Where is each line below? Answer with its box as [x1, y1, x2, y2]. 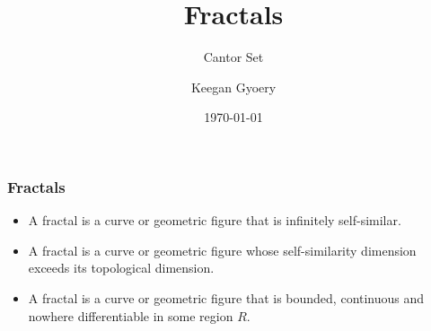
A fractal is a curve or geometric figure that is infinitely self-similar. [28, 211, 401, 230]
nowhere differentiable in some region [28, 306, 233, 325]
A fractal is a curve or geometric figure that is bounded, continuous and [28, 288, 425, 307]
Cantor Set [203, 48, 264, 66]
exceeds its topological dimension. [28, 258, 215, 277]
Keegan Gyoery [190, 77, 277, 96]
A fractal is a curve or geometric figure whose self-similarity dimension [28, 240, 417, 259]
